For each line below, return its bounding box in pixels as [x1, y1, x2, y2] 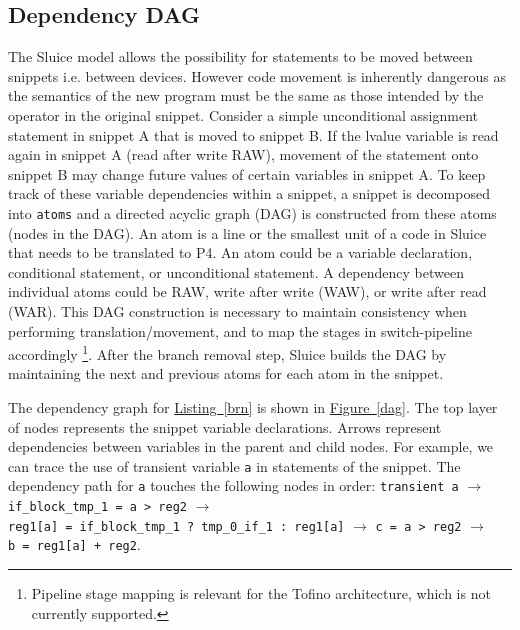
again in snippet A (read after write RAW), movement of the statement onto [8, 144, 479, 165]
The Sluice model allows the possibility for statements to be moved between [8, 46, 473, 67]
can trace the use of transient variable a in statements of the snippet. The [8, 455, 461, 476]
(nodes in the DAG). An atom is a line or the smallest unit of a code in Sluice [8, 222, 487, 243]
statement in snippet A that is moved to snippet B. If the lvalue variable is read [8, 124, 499, 145]
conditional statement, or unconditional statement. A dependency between [8, 261, 464, 282]
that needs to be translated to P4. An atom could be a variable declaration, [8, 242, 473, 263]
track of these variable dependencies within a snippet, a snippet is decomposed [8, 183, 490, 204]
